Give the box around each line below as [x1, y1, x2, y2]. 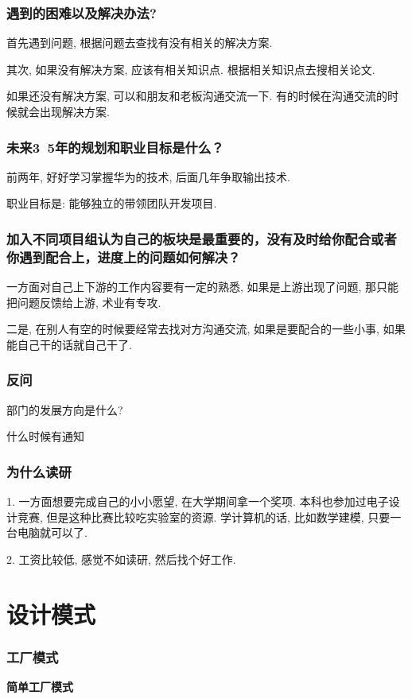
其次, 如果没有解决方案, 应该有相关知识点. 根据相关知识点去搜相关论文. [6, 60, 375, 77]
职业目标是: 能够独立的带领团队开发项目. [6, 195, 217, 212]
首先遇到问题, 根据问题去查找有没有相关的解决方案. [6, 34, 273, 51]
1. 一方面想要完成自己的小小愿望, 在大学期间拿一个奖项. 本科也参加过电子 [6, 493, 389, 510]
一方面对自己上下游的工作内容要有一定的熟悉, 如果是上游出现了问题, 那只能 [6, 278, 399, 295]
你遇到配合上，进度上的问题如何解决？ [6, 247, 241, 266]
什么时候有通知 [6, 428, 84, 445]
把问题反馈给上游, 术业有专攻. [6, 293, 161, 310]
